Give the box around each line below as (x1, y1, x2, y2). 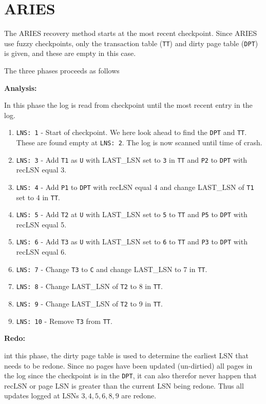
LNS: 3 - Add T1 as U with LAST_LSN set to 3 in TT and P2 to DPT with (16, 154, 248, 165)
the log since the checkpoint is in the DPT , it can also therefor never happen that (4, 370, 257, 381)
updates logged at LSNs (4, 390, 79, 401)
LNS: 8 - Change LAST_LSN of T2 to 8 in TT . (16, 281, 163, 292)
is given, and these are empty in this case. (4, 48, 136, 59)
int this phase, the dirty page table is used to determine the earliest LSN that (4, 350, 249, 360)
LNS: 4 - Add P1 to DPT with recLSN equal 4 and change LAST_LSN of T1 (16, 181, 254, 192)
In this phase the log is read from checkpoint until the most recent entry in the (4, 100, 253, 110)
